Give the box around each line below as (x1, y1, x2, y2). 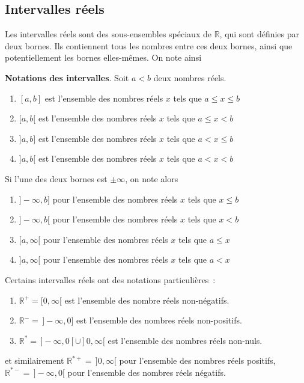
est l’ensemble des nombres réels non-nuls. (108, 334, 263, 346)
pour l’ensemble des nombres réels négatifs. (67, 366, 226, 378)
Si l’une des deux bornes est (5, 172, 108, 185)
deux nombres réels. (153, 71, 226, 84)
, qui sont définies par (219, 28, 300, 40)
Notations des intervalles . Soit (5, 71, 129, 84)
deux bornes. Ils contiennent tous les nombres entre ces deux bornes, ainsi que (5, 39, 293, 52)
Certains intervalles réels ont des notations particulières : (5, 273, 216, 286)
